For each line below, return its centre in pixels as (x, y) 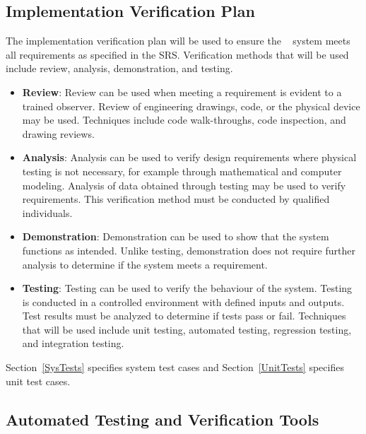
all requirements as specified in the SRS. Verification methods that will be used (177, 54)
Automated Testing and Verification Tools (163, 419)
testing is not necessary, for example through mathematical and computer (182, 171)
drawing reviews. (58, 133)
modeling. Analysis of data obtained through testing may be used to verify (184, 185)
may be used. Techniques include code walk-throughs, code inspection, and (184, 120)
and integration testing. (73, 343)
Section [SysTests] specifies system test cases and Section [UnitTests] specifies (175, 367)
